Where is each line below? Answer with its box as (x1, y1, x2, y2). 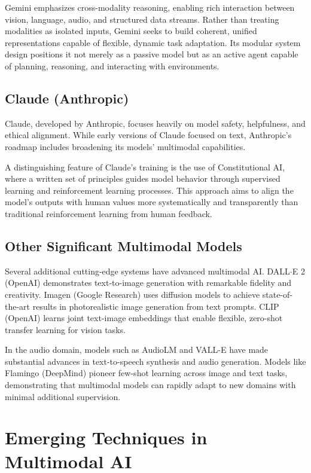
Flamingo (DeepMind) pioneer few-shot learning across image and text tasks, (5, 367, 288, 379)
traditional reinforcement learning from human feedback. (5, 207, 212, 219)
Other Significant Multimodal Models (5, 236, 242, 255)
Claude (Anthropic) (5, 89, 129, 107)
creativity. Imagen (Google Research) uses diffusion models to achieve (5, 288, 260, 300)
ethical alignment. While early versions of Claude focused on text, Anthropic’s (5, 129, 292, 141)
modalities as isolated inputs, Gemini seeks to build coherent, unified (5, 25, 257, 37)
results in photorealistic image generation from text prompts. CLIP (32, 300, 279, 312)
